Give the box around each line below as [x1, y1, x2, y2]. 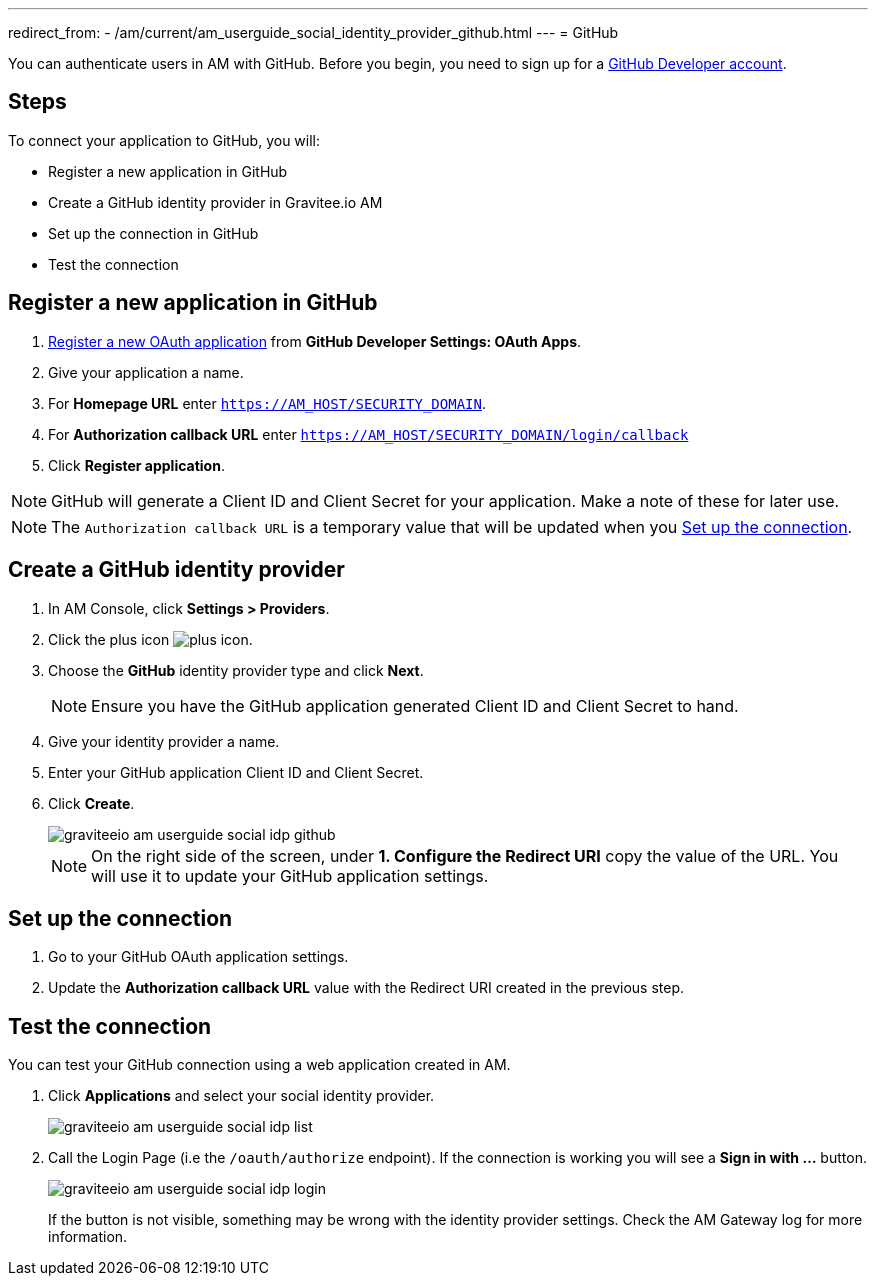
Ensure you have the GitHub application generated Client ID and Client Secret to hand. [91, 695, 739, 716]
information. [48, 1228, 128, 1246]
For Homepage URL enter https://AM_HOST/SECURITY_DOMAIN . [48, 394, 486, 412]
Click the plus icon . [48, 630, 253, 648]
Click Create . [48, 794, 135, 812]
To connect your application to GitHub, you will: [8, 131, 321, 149]
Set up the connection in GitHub [48, 224, 259, 242]
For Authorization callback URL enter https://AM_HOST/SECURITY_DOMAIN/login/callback [48, 425, 689, 443]
